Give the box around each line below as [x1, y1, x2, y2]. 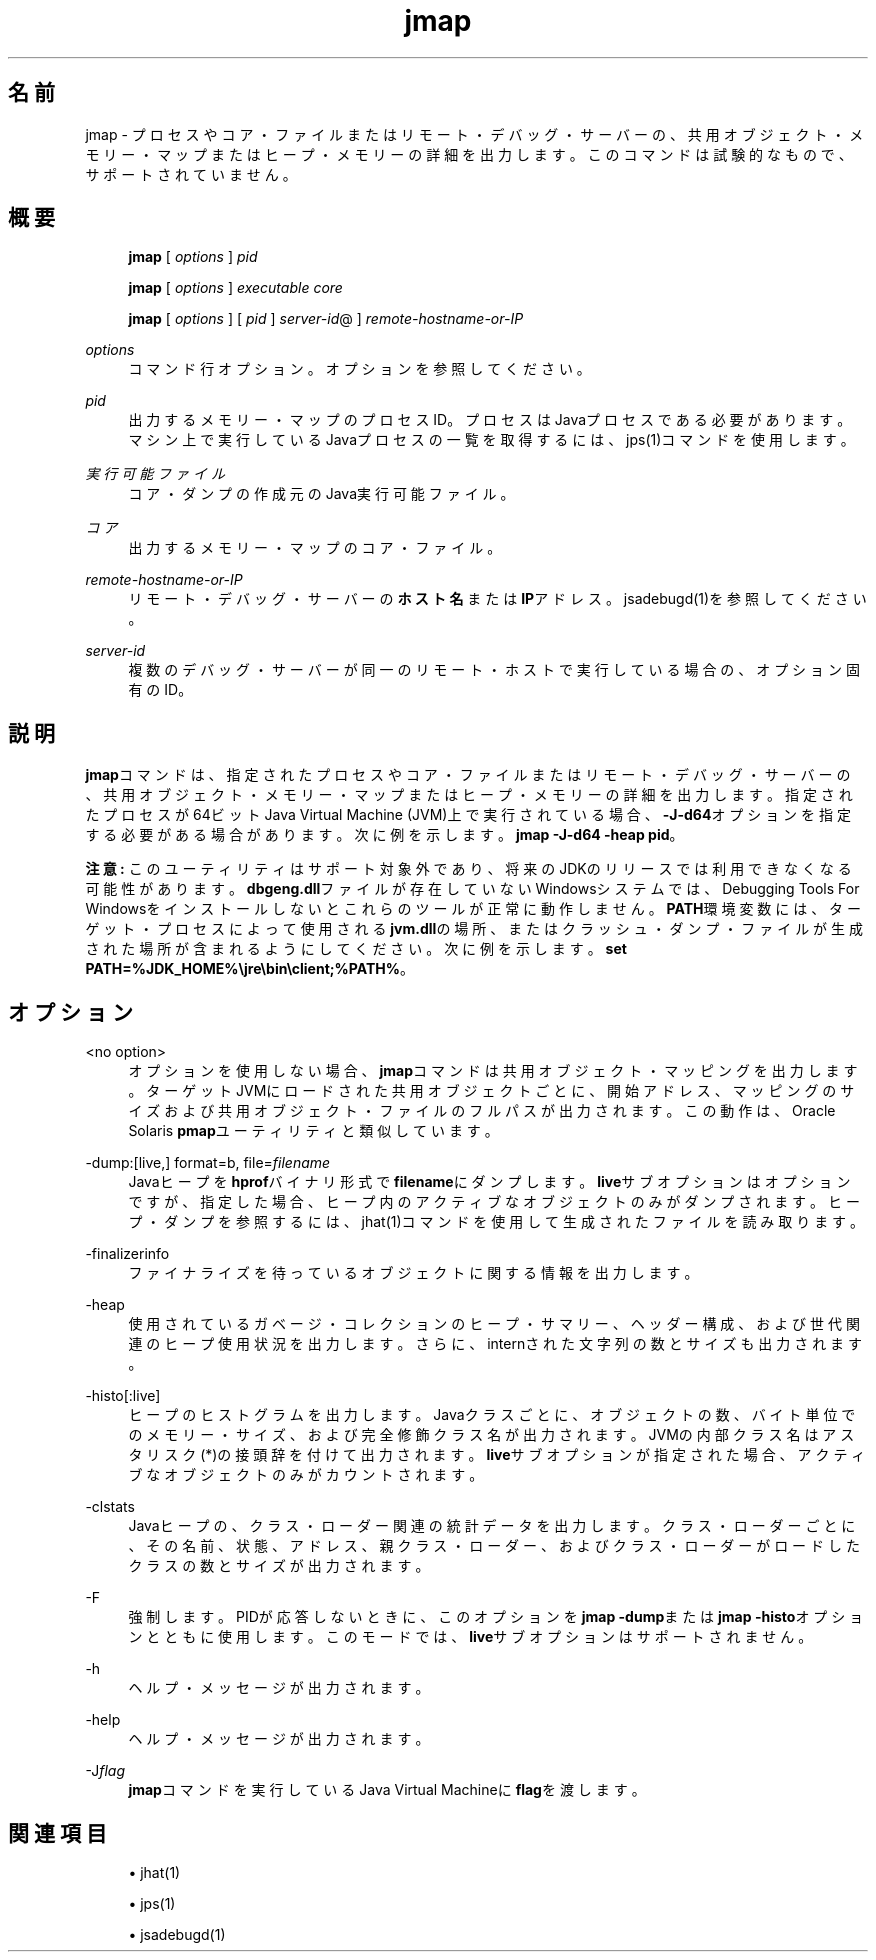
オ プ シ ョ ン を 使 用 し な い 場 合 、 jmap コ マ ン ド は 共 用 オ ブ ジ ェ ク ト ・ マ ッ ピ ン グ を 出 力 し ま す [128, 1062, 858, 1080]
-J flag [85, 1762, 125, 1780]
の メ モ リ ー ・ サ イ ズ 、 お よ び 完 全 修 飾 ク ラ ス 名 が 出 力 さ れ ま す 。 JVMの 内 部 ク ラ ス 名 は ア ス [128, 1426, 855, 1444]
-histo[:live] [85, 1387, 161, 1405]
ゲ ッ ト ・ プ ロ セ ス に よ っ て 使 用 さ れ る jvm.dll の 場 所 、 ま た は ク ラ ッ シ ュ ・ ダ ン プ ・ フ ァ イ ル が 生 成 [85, 920, 863, 938]
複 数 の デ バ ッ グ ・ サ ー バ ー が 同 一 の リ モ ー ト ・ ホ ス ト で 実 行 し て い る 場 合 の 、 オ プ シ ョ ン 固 [128, 661, 860, 679]
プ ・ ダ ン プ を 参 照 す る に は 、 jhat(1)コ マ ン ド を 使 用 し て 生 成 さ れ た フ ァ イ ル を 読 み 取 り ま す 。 [128, 1213, 865, 1231]
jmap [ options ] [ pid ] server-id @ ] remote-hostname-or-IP [128, 310, 524, 328]
